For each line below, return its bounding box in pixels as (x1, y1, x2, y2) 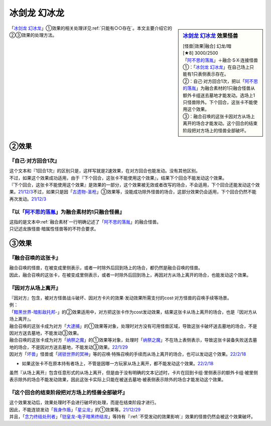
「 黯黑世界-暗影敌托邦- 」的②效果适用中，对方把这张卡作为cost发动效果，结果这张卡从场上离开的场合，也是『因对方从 (9, 309, 257, 315)
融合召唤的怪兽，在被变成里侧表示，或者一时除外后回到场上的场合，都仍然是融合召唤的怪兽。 (9, 265, 203, 271)
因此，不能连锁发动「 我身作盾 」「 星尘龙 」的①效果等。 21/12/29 (9, 406, 141, 412)
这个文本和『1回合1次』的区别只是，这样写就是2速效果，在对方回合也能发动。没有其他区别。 (9, 168, 200, 174)
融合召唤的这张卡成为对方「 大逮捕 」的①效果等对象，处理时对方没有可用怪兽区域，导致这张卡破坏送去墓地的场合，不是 (9, 323, 257, 329)
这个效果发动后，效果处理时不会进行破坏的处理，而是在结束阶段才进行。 (9, 399, 159, 405)
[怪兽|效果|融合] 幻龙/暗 (183, 43, 232, 49)
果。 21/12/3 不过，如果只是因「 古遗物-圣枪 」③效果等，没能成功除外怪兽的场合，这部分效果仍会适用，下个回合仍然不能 (9, 189, 257, 195)
